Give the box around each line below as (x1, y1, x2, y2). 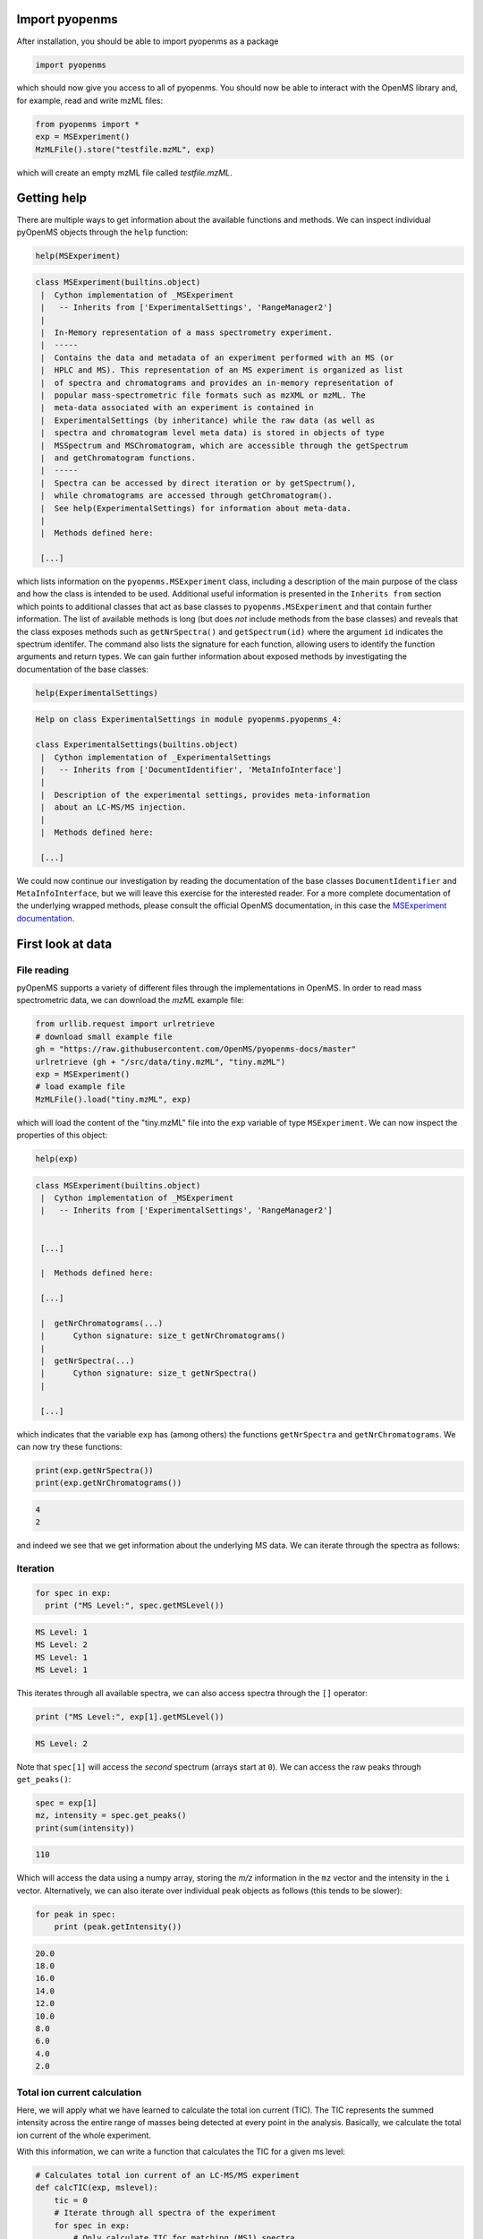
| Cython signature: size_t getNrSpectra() (40, 1368, 258, 1378)
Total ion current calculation (16, 2086, 142, 2098)
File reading (16, 964, 70, 976)
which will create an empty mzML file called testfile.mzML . (16, 167, 233, 178)
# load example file (35, 1082, 125, 1092)
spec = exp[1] (35, 1797, 97, 1808)
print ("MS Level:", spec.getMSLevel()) (45, 1600, 225, 1611)
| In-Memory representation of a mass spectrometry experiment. (40, 328, 333, 338)
